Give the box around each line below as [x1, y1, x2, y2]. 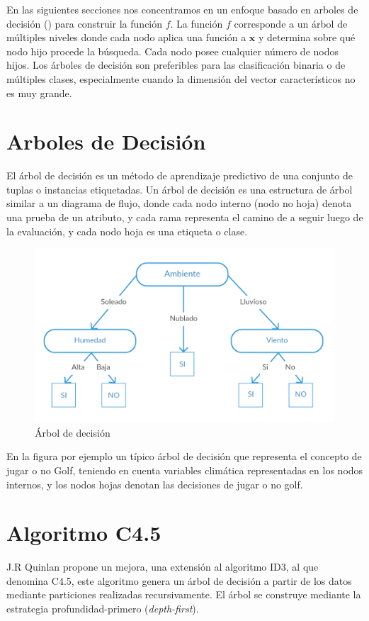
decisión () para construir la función [6, 16, 163, 30]
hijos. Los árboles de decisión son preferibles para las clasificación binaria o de [6, 57, 346, 72]
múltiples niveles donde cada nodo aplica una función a [6, 30, 246, 45]
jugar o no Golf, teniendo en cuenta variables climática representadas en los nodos [6, 462, 363, 477]
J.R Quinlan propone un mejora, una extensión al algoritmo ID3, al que [6, 559, 319, 574]
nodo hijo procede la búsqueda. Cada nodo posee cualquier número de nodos [6, 43, 339, 58]
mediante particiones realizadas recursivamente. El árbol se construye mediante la [6, 587, 361, 602]
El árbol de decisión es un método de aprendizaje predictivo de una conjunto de [6, 168, 353, 183]
